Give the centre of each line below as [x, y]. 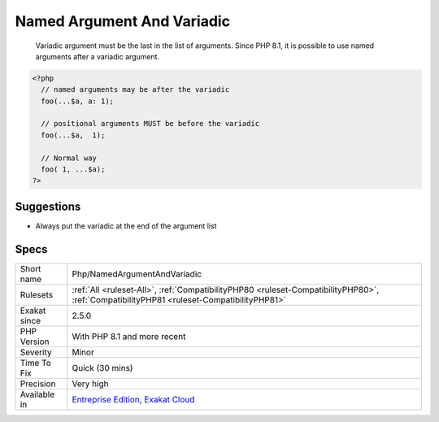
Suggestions [48, 206]
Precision [38, 384]
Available [37, 394]
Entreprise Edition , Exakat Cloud [133, 399]
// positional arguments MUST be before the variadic [150, 124]
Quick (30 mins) [102, 368]
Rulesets [36, 294]
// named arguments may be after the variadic [135, 90]
